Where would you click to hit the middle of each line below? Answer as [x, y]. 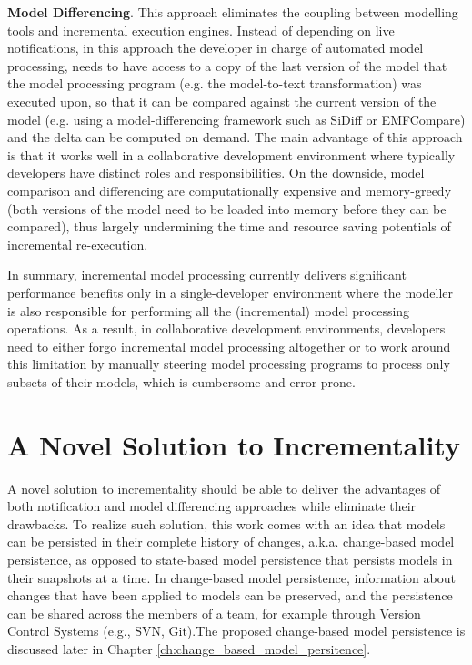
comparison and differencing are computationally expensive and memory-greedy [230, 190]
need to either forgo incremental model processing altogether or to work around [229, 346]
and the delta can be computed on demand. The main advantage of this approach [235, 137]
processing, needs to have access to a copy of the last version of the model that [227, 65]
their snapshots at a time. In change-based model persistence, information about [231, 577]
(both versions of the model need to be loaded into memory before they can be [227, 208]
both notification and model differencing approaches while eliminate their [212, 506]
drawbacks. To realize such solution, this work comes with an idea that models [226, 523]
